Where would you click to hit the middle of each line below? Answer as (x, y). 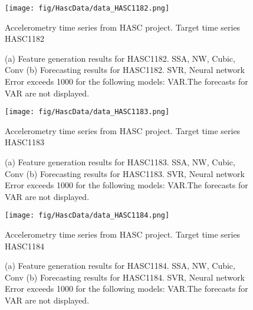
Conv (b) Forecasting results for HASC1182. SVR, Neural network (125, 70)
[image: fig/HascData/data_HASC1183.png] (87, 112)
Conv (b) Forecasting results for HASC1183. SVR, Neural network (125, 173)
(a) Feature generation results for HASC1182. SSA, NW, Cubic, (120, 58)
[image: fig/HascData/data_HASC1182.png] (87, 8)
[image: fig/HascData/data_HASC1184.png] (87, 216)
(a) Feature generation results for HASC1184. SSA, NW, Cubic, (120, 266)
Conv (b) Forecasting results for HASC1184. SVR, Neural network (125, 277)
